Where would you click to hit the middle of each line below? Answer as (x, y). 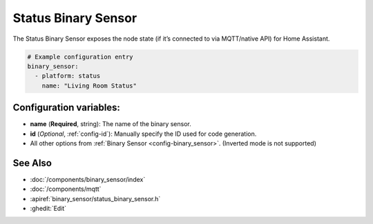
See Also (32, 163)
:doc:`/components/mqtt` (66, 189)
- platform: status (68, 76)
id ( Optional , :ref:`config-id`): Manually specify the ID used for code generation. (143, 134)
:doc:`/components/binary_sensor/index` (88, 179)
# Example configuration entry (80, 57)
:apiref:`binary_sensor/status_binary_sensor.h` (95, 198)
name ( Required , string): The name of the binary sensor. (111, 124)
